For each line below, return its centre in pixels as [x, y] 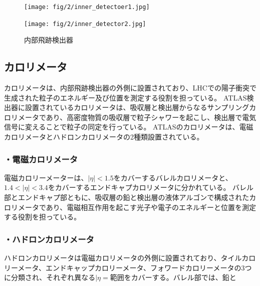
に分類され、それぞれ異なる [50, 277]
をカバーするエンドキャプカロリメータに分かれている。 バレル [151, 187]
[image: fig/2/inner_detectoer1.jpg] [87, 7]
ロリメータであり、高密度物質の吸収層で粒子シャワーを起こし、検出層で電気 [130, 117]
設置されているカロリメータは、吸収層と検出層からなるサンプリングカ [141, 107]
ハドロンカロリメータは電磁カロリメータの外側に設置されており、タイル [123, 258]
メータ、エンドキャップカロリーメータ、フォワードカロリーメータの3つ [135, 267]
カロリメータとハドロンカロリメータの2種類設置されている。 [104, 137]
